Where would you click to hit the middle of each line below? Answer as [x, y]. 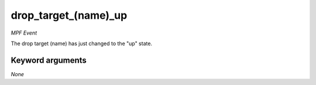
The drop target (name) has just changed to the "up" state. [81, 43]
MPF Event [24, 33]
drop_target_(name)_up [69, 15]
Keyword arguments [49, 60]
